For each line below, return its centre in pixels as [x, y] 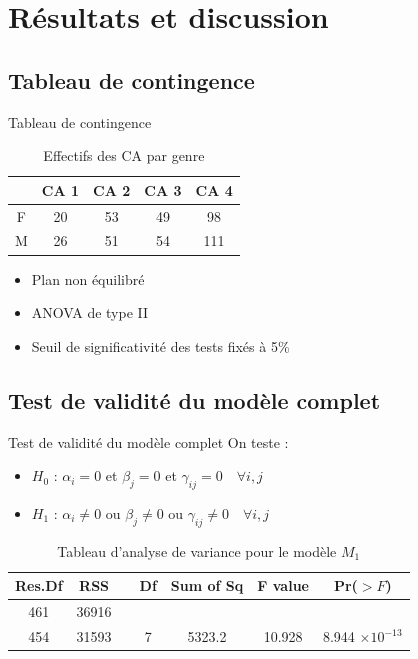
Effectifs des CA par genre [124, 155]
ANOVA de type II [90, 312]
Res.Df [39, 585]
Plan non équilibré [88, 278]
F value [283, 585]
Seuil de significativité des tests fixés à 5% [160, 345]
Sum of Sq [207, 585]
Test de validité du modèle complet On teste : [148, 441]
